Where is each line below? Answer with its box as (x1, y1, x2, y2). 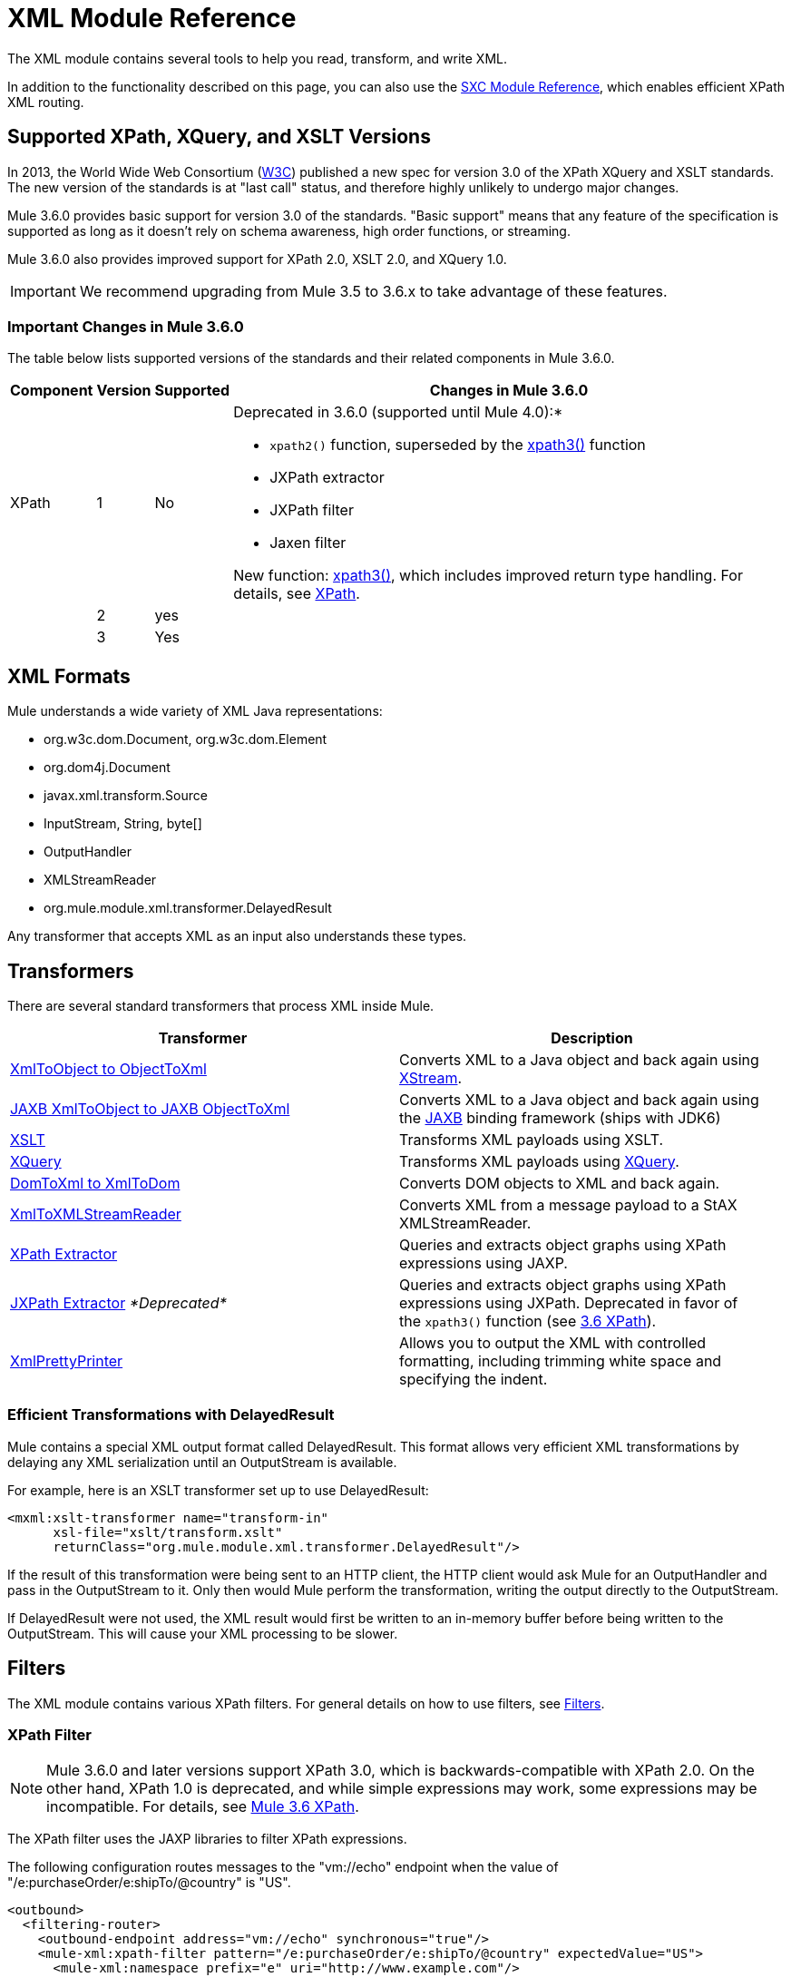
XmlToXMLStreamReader (10, 1205, 181, 1224)
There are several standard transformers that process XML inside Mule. (7, 998, 435, 1014)
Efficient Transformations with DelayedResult (7, 1405, 335, 1424)
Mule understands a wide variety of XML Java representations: (7, 703, 383, 719)
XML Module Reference (7, 3, 297, 34)
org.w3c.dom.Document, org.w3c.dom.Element (44, 731, 327, 748)
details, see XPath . (233, 584, 360, 603)
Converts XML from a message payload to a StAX (399, 1196, 737, 1215)
